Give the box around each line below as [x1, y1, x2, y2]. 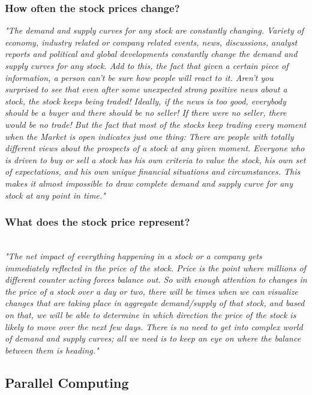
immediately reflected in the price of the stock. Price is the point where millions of [5, 261, 306, 274]
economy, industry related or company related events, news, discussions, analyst [5, 35, 298, 48]
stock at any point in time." [5, 188, 106, 201]
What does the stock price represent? [5, 214, 190, 229]
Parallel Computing [5, 373, 129, 391]
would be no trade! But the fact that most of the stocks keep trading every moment [5, 118, 307, 130]
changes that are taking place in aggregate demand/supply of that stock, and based [5, 297, 305, 309]
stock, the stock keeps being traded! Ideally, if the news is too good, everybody [5, 94, 286, 107]
